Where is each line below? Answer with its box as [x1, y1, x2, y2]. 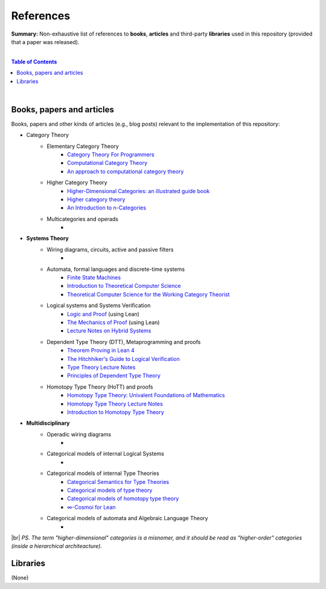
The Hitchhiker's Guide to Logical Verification [67, 355, 181, 362]
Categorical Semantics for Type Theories [67, 478, 169, 485]
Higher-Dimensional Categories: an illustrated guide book [67, 187, 210, 194]
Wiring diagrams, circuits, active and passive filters [46, 246, 174, 253]
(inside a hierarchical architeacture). [11, 543, 103, 550]
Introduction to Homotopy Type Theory [67, 408, 164, 416]
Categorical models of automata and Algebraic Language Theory [46, 515, 208, 522]
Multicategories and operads [46, 215, 119, 223]
